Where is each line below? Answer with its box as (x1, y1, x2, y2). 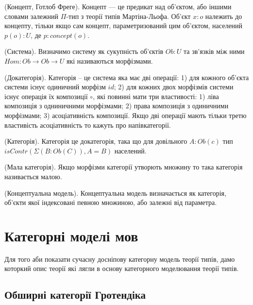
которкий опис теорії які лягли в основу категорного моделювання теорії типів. (4, 263, 239, 273)
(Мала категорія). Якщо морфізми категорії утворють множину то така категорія (4, 162, 243, 172)
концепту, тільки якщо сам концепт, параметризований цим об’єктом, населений (4, 20, 243, 31)
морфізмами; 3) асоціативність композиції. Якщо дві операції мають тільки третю (4, 110, 247, 120)
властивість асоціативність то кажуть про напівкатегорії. (4, 119, 171, 130)
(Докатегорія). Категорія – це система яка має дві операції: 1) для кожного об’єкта (4, 72, 249, 82)
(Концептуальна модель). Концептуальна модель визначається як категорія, (4, 187, 226, 198)
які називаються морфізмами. (67, 55, 153, 66)
